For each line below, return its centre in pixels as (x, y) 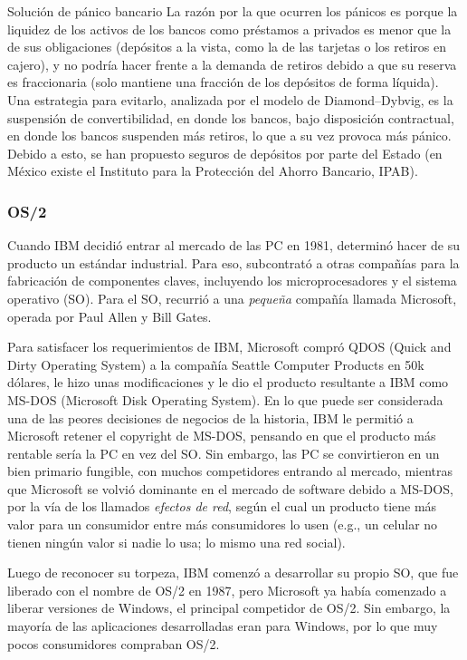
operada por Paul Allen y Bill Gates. (110, 316)
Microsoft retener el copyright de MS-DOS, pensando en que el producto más (222, 436)
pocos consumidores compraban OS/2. (114, 643)
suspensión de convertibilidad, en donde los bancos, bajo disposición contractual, (231, 117)
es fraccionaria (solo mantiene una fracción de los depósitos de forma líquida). (223, 82)
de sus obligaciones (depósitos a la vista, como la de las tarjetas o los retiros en (227, 47)
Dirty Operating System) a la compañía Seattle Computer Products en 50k (216, 364)
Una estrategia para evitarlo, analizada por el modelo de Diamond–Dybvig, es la (230, 99)
